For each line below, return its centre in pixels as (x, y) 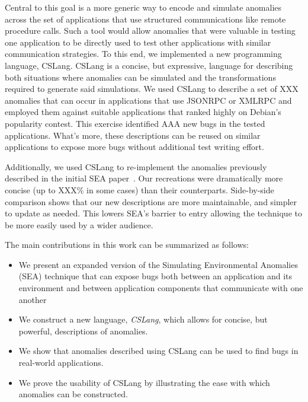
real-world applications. (61, 363)
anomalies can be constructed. (73, 394)
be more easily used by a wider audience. (79, 224)
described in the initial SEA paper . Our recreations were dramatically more (144, 178)
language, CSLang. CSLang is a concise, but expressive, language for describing (149, 65)
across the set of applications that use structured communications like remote (145, 19)
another (33, 299)
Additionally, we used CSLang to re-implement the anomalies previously (136, 166)
